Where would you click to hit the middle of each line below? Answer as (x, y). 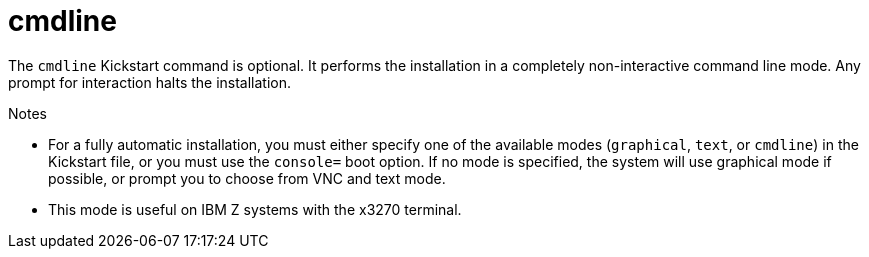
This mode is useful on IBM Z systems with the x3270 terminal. (255, 209)
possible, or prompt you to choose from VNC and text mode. (247, 178)
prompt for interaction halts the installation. (150, 82)
